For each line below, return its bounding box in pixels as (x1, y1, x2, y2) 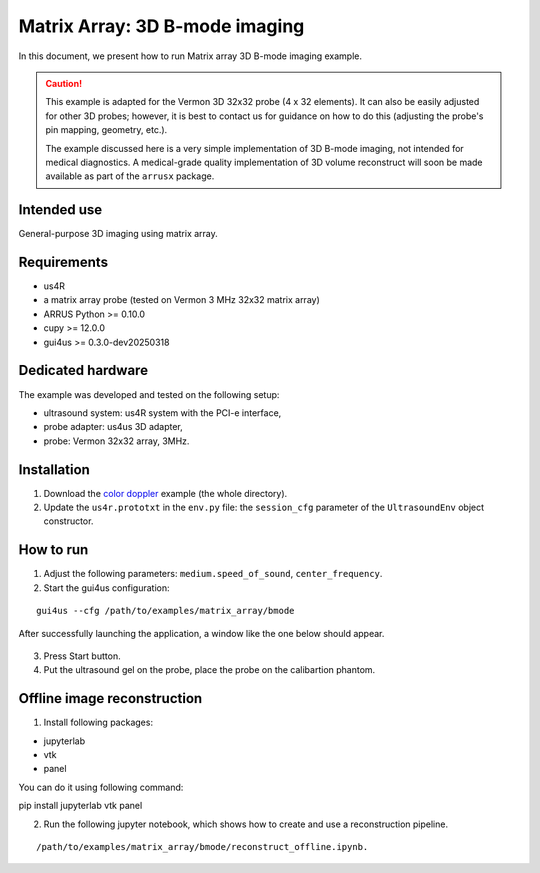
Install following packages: (43, 716, 154, 729)
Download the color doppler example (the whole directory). (43, 487, 288, 499)
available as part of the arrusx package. (45, 170, 215, 182)
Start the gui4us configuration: (43, 581, 170, 594)
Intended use (18, 201, 103, 219)
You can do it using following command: (18, 781, 184, 793)
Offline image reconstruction (18, 690, 203, 707)
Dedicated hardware (18, 362, 149, 379)
